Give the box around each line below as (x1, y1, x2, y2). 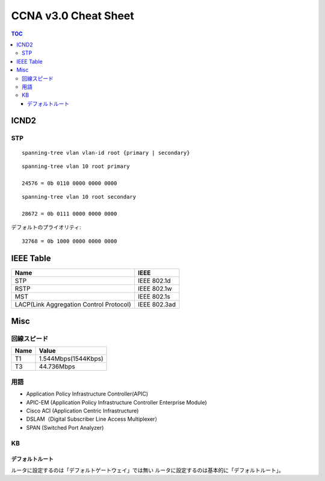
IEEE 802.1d (137, 276, 171, 285)
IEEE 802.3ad (137, 300, 176, 308)
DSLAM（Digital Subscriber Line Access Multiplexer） (26, 415, 161, 423)
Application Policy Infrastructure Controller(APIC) (26, 390, 149, 397)
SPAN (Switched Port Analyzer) (26, 424, 104, 431)
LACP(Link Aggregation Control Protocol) (14, 300, 132, 308)
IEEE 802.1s (137, 292, 171, 300)
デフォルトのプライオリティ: (11, 223, 81, 231)
